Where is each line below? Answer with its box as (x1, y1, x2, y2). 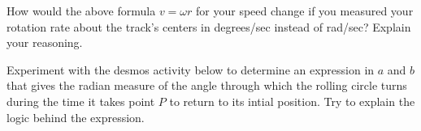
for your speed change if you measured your (196, 2, 414, 19)
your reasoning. (7, 34, 83, 51)
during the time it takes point (7, 92, 155, 109)
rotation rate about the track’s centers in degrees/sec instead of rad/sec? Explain (7, 18, 411, 35)
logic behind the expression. (7, 108, 145, 125)
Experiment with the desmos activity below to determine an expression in (7, 61, 375, 78)
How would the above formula (7, 2, 156, 19)
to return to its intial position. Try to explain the (169, 92, 415, 109)
